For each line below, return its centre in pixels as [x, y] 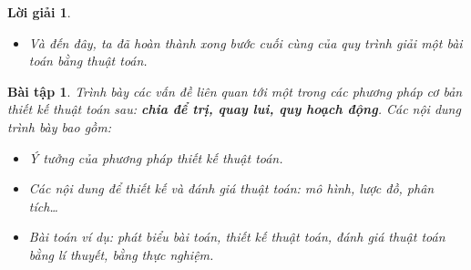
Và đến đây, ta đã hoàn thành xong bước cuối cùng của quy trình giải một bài [246, 42]
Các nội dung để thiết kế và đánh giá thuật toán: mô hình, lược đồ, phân [231, 188]
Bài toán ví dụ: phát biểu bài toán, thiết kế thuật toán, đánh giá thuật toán [237, 237]
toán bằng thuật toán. [88, 61]
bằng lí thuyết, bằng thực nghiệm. [121, 254]
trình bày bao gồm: [59, 126]
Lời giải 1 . [39, 12]
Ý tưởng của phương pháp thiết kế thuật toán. [156, 157]
